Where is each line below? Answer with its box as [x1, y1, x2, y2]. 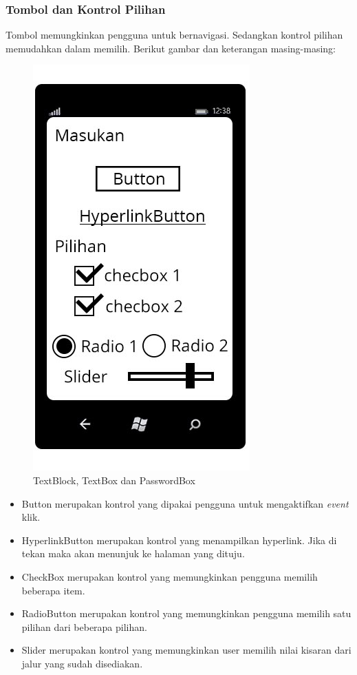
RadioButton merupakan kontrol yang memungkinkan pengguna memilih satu [21, 606, 351, 621]
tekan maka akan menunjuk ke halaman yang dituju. [21, 546, 245, 561]
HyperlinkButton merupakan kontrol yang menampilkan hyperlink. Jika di [21, 532, 337, 547]
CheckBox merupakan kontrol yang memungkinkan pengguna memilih [21, 569, 318, 583]
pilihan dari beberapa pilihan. [21, 619, 147, 634]
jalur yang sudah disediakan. [21, 656, 143, 670]
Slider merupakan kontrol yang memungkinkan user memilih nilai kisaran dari [21, 643, 351, 657]
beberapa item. [21, 583, 85, 597]
